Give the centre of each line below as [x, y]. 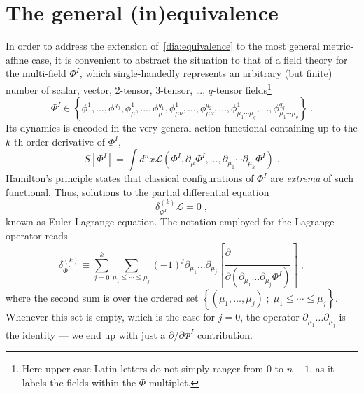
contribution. [225, 334]
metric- [338, 46]
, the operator [270, 317]
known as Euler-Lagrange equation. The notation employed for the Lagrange [170, 221]
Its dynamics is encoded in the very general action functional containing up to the [182, 128]
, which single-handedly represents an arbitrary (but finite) [206, 73]
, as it [322, 368]
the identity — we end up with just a [86, 334]
